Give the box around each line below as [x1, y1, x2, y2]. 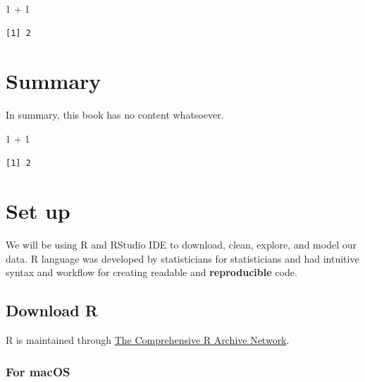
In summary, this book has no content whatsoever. [6, 107, 224, 122]
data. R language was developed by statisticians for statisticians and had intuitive [6, 251, 359, 265]
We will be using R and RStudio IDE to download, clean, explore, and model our [6, 237, 357, 252]
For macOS [6, 362, 70, 380]
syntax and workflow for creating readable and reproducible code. [6, 265, 297, 280]
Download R [6, 299, 98, 321]
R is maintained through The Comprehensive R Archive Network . [6, 333, 290, 347]
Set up [6, 196, 70, 225]
